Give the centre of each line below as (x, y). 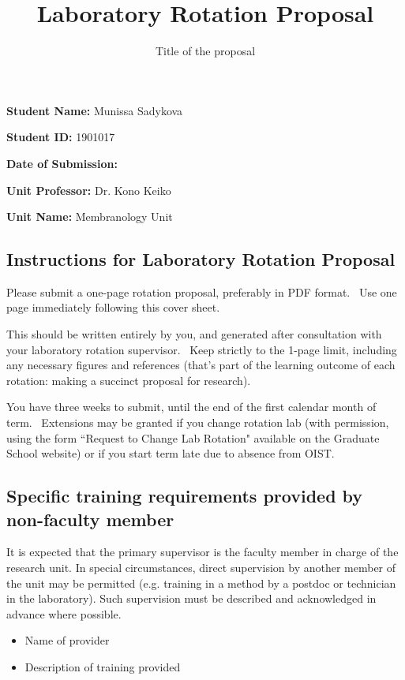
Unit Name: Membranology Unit (90, 217)
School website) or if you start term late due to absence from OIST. (171, 453)
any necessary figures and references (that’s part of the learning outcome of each (201, 365)
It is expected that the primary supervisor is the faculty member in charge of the (202, 552)
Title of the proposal (205, 51)
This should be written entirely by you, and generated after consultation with (194, 334)
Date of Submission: (62, 163)
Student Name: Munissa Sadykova (95, 110)
